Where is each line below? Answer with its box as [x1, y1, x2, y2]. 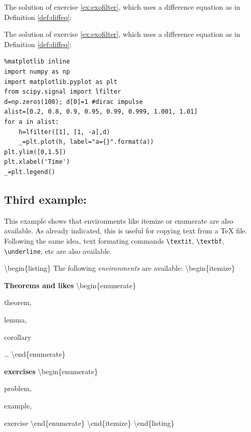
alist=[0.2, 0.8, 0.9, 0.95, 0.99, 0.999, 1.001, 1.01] [4, 108, 198, 116]
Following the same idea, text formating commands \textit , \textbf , [4, 235, 224, 246]
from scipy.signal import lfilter [4, 88, 121, 96]
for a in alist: [4, 118, 59, 125]
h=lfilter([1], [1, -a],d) [18, 128, 110, 136]
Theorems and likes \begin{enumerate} [4, 279, 136, 290]
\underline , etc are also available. [4, 245, 112, 256]
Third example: [4, 191, 87, 207]
